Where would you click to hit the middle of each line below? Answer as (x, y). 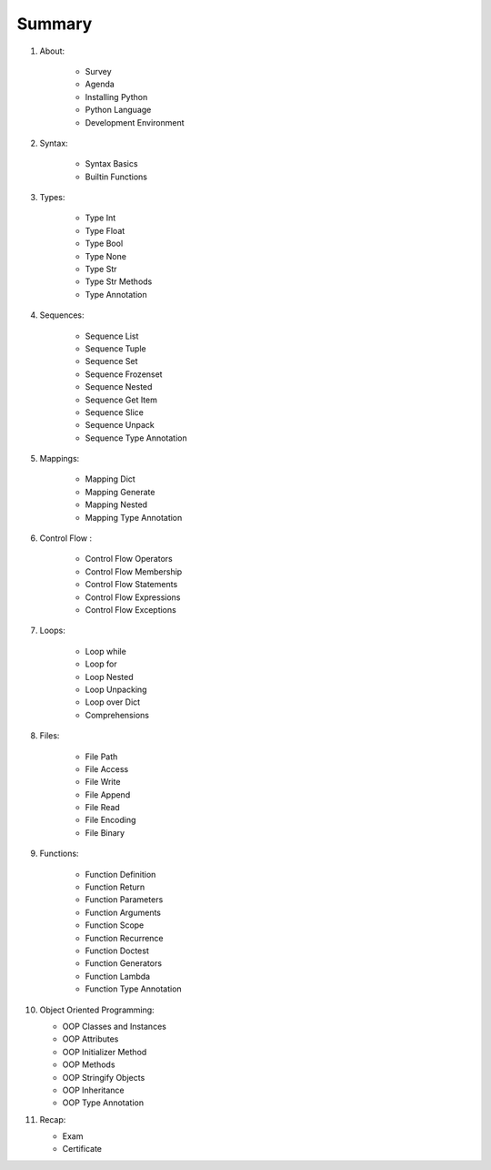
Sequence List (112, 336)
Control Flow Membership (134, 571)
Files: (50, 736)
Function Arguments (123, 912)
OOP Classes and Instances (115, 1026)
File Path (101, 757)
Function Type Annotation (133, 989)
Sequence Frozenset (124, 374)
